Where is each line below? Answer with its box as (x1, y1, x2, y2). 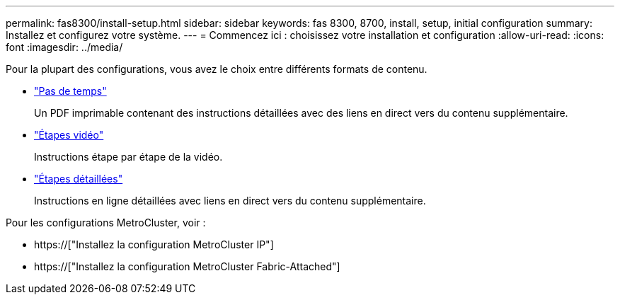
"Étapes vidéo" (34, 129, 104, 141)
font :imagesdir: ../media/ (6, 41, 123, 53)
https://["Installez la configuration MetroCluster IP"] (34, 238, 274, 250)
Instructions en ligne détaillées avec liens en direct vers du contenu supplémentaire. (34, 195, 426, 207)
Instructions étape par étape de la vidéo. (34, 151, 223, 163)
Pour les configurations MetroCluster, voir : (6, 217, 206, 229)
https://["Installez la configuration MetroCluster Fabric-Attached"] (34, 260, 340, 272)
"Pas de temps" (34, 85, 107, 97)
